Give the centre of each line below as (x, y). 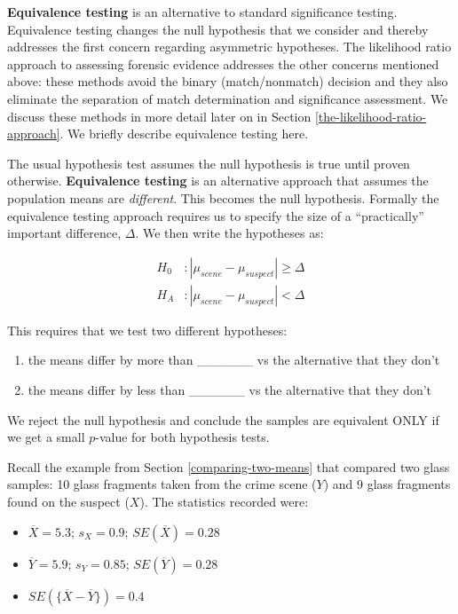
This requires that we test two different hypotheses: (147, 330)
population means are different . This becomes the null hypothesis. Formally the (223, 197)
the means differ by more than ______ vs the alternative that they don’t (234, 360)
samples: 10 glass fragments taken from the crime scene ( (162, 484)
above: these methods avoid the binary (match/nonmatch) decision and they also (228, 81)
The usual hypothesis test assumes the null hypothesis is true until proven (209, 163)
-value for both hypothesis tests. (182, 437)
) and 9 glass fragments (387, 484)
